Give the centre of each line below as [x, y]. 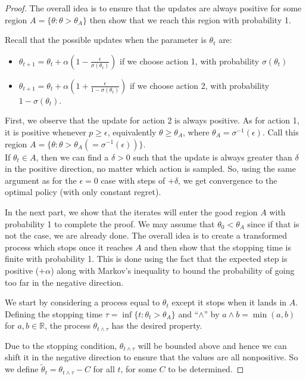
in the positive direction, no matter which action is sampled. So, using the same [150, 169]
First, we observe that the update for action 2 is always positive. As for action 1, [152, 120]
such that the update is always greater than [213, 157]
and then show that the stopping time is [218, 247]
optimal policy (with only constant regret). [83, 192]
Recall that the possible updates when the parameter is [106, 40]
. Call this [280, 132]
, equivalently [132, 132]
